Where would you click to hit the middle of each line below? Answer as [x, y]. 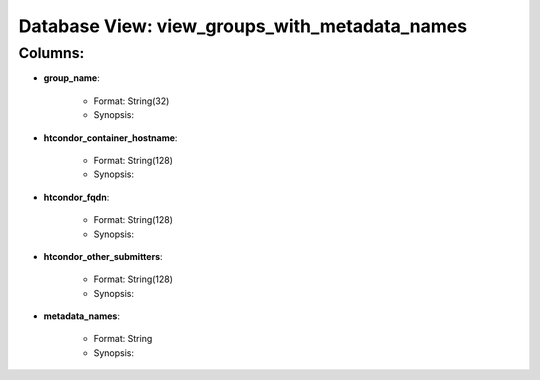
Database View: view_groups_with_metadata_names [243, 26]
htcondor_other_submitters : [103, 256]
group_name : [71, 78]
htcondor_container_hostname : [110, 137]
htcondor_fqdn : [76, 197]
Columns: [51, 53]
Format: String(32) [131, 101]
